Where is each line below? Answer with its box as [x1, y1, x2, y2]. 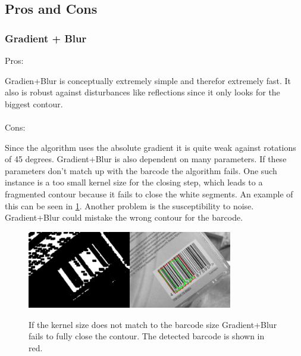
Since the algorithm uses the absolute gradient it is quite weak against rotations [5, 141, 296, 153]
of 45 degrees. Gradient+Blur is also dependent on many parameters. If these [5, 153, 287, 165]
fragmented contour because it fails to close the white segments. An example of [5, 187, 293, 200]
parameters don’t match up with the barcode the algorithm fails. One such [5, 164, 277, 177]
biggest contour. [5, 97, 63, 110]
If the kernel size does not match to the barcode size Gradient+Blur [29, 318, 277, 330]
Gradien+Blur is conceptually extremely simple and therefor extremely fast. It [5, 74, 291, 86]
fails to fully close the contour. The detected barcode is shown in [29, 330, 265, 342]
